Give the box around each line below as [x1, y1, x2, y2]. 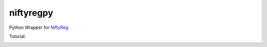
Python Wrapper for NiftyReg [9, 24, 69, 30]
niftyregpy [9, 7, 53, 18]
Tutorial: [9, 33, 26, 39]
